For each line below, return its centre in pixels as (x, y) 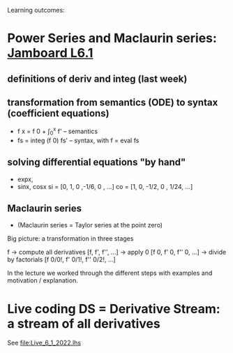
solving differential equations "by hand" (97, 162)
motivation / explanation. (43, 280)
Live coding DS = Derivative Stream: (114, 309)
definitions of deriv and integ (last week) (97, 78)
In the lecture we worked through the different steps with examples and (110, 273)
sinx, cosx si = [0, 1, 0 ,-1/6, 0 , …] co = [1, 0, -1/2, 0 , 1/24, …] (105, 186)
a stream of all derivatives (84, 323)
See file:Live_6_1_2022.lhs (44, 343)
